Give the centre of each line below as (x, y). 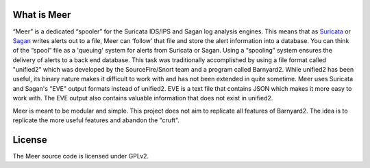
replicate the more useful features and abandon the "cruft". (96, 120)
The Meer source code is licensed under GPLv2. (81, 156)
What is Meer (42, 15)
